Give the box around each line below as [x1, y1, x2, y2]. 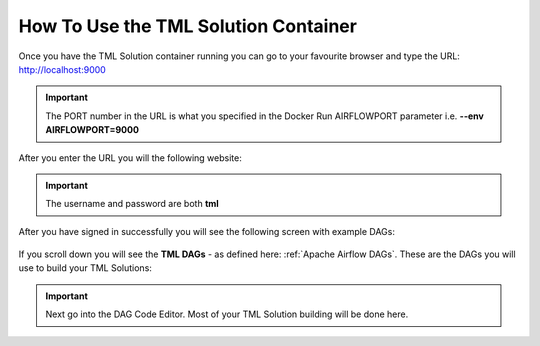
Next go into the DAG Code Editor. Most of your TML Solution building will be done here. [45, 308, 409, 320]
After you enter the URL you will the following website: [18, 151, 242, 164]
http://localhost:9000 [18, 63, 107, 75]
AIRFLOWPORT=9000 [45, 124, 140, 136]
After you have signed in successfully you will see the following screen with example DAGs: [18, 225, 395, 237]
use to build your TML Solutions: [18, 262, 152, 274]
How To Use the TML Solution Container [18, 15, 357, 37]
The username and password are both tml [45, 198, 219, 210]
